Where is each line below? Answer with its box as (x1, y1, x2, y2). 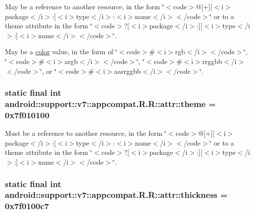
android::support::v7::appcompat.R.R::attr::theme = (5, 98, 216, 109)
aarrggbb (114, 65, 141, 76)
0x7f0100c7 (5, 200, 49, 212)
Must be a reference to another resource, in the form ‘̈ (5, 128, 167, 138)
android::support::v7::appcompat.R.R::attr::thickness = (5, 189, 228, 201)
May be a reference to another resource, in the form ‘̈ (5, 1, 164, 11)
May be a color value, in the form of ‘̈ (5, 46, 117, 57)
